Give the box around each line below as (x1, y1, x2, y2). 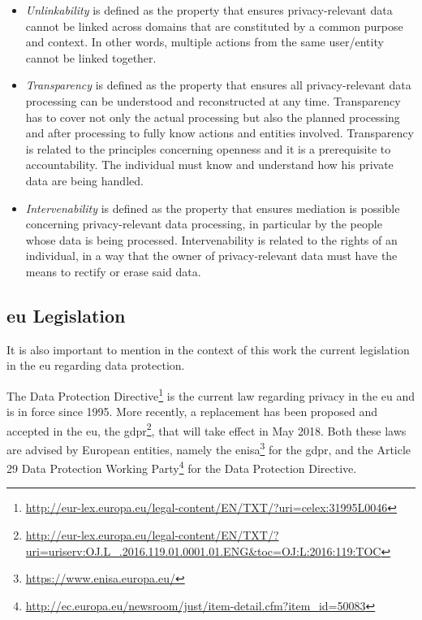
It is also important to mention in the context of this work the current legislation (6, 340, 410, 358)
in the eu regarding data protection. (6, 357, 185, 374)
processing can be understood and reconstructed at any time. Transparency (25, 92, 401, 109)
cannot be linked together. (25, 49, 157, 66)
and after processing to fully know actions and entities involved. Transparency (25, 124, 414, 141)
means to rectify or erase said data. (25, 262, 201, 280)
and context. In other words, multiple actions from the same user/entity (25, 33, 384, 50)
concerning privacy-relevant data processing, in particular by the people (25, 215, 382, 232)
